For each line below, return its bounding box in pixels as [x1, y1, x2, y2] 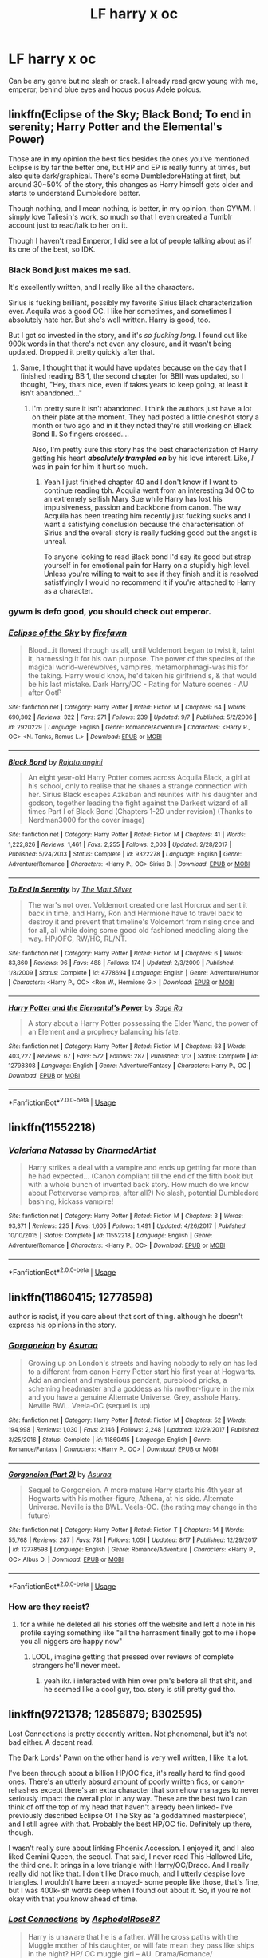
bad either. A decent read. [8, 1737, 94, 1746]
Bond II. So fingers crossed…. [31, 429, 130, 439]
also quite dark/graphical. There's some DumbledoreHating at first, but [8, 171, 241, 181]
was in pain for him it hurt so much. [31, 462, 148, 471]
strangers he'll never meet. [31, 1660, 120, 1670]
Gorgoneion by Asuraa [8, 1340, 98, 1351]
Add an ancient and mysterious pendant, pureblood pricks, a [27, 1375, 227, 1384]
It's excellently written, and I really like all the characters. [8, 283, 195, 292]
